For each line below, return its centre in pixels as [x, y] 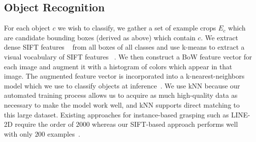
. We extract [219, 37]
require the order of [44, 124]
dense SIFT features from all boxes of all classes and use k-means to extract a [124, 47]
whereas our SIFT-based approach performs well [165, 124]
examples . [64, 133]
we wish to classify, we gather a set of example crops [137, 28]
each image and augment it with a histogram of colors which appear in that [118, 66]
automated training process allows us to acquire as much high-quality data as [121, 95]
